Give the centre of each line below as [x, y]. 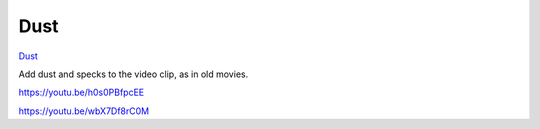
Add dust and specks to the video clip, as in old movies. [133, 74]
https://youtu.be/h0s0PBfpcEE [81, 92]
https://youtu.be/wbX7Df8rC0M [84, 111]
